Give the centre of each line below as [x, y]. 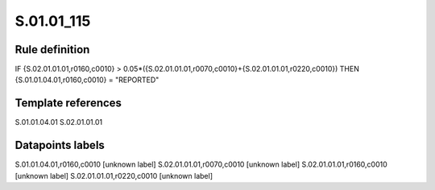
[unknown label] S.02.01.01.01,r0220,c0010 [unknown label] [114, 176]
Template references [68, 103]
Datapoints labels [60, 145]
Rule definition [52, 50]
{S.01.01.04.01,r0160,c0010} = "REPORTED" [87, 80]
